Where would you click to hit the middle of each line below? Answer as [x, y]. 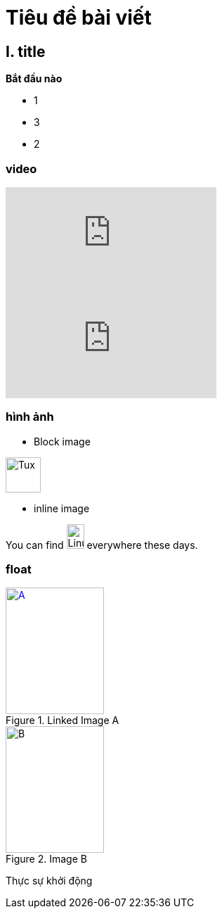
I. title [26, 51]
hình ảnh [30, 417]
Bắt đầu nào [34, 79]
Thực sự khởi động [49, 881]
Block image [62, 441]
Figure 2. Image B [46, 859]
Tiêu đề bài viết [79, 18]
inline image [62, 508]
